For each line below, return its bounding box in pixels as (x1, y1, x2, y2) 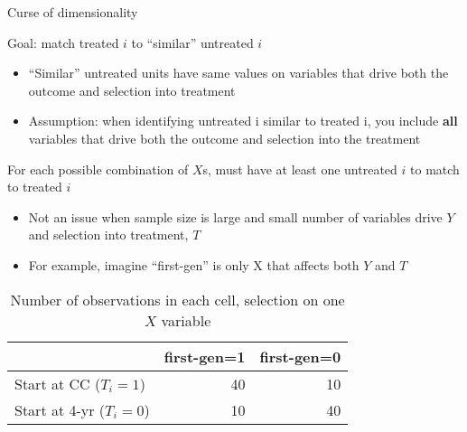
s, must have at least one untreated (202, 159, 397, 178)
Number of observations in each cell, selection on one (10, 288, 345, 310)
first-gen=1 (163, 345, 246, 367)
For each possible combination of (7, 159, 189, 178)
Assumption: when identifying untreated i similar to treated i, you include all (28, 111, 458, 130)
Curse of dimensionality (7, 3, 138, 21)
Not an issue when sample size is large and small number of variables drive (28, 207, 443, 226)
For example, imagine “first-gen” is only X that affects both (28, 255, 360, 274)
